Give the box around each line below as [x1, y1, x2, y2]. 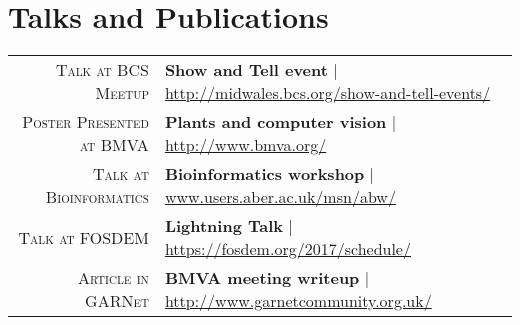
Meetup [95, 81, 149, 105]
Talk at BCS [55, 58, 149, 82]
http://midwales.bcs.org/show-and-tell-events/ [164, 81, 491, 105]
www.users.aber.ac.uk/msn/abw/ [164, 185, 396, 209]
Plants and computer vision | [164, 110, 397, 134]
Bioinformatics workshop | [164, 162, 375, 186]
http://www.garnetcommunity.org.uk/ [164, 289, 432, 313]
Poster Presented [22, 110, 149, 134]
